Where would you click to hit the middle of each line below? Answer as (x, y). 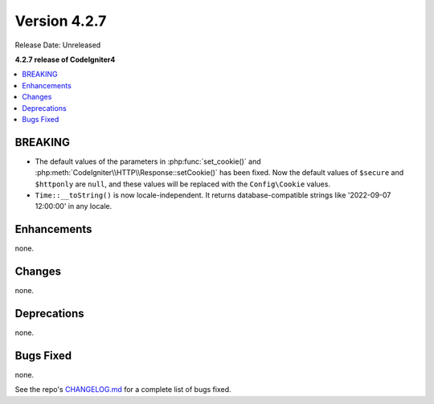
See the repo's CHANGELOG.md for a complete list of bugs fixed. (123, 390)
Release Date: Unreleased (58, 45)
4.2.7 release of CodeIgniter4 (65, 59)
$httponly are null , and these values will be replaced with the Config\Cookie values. (183, 184)
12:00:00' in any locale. (74, 206)
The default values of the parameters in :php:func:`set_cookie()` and (148, 161)
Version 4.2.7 (61, 21)
